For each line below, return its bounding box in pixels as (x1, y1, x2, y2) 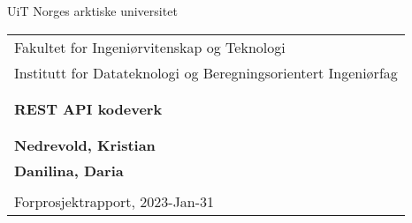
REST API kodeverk (14, 98, 163, 119)
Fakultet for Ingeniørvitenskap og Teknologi (14, 36, 286, 57)
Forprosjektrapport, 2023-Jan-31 (14, 190, 215, 212)
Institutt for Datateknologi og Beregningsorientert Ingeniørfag (14, 62, 398, 83)
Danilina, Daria (14, 160, 124, 181)
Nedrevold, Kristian (14, 134, 156, 155)
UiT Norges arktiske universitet (7, 2, 178, 19)
